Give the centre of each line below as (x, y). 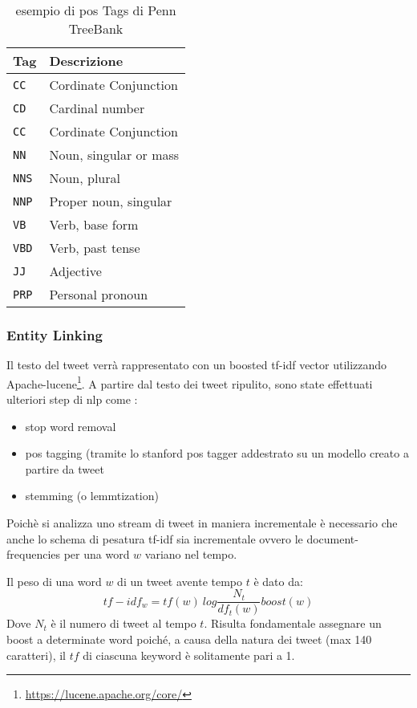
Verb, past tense (95, 248)
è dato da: (278, 581)
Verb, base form (94, 224)
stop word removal (71, 426)
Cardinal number (97, 108)
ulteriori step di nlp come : (72, 399)
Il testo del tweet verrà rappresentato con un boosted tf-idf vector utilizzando (197, 365)
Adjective (75, 271)
